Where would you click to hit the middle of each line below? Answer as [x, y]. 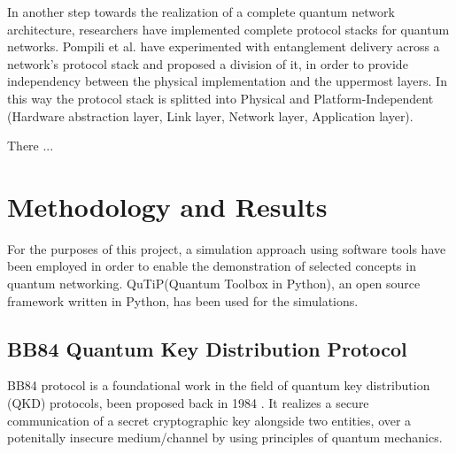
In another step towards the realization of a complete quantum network [201, 12]
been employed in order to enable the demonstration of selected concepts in [212, 266]
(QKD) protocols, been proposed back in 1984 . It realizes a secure [188, 403]
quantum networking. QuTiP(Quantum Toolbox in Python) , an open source [214, 284]
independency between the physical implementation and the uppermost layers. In [227, 81]
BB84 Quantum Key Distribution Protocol [207, 348]
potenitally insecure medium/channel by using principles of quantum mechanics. [225, 438]
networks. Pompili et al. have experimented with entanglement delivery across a [224, 46]
